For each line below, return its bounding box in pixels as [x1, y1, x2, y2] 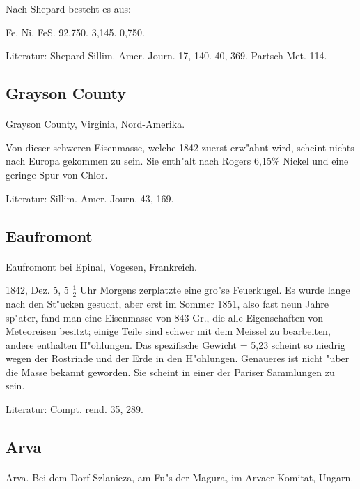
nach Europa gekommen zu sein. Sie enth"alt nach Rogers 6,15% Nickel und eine [6, 153, 349, 168]
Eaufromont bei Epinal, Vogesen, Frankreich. [6, 259, 198, 273]
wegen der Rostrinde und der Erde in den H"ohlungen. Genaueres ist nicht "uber [6, 351, 350, 366]
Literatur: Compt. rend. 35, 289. [6, 402, 143, 416]
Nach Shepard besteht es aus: [6, 1, 131, 15]
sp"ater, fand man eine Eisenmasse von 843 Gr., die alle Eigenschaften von [6, 310, 324, 324]
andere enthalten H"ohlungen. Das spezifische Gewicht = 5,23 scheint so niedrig [6, 337, 345, 352]
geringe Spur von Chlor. [6, 167, 108, 181]
